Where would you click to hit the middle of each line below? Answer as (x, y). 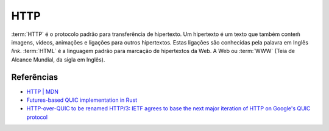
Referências (35, 77)
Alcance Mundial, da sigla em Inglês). (58, 59)
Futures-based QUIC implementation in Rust (82, 100)
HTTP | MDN (43, 91)
